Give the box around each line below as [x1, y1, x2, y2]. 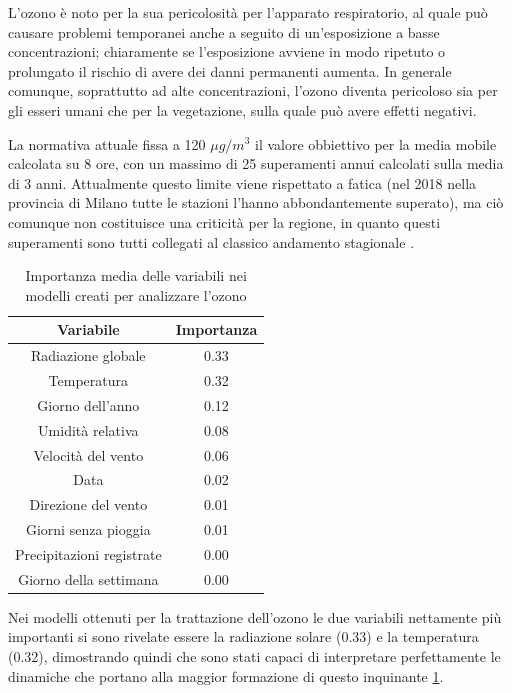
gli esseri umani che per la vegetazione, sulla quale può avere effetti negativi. [8, 99, 477, 120]
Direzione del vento [29, 494, 148, 515]
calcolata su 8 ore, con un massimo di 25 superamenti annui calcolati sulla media [8, 153, 504, 174]
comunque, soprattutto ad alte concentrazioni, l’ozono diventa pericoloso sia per [8, 80, 498, 101]
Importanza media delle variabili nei [25, 265, 247, 286]
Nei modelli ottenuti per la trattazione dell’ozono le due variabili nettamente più [8, 606, 502, 627]
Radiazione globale [31, 345, 146, 366]
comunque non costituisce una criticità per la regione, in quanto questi [8, 211, 441, 232]
